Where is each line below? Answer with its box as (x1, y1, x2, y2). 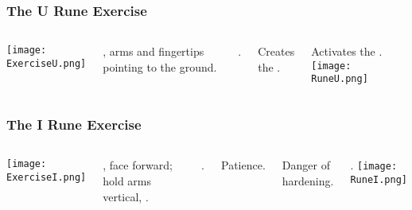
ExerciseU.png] (6, 57, 87, 69)
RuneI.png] (350, 174, 408, 185)
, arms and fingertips (103, 43, 204, 60)
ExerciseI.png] (6, 172, 87, 183)
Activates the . (311, 43, 383, 60)
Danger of (282, 157, 330, 173)
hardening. (282, 172, 334, 189)
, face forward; (103, 157, 173, 173)
